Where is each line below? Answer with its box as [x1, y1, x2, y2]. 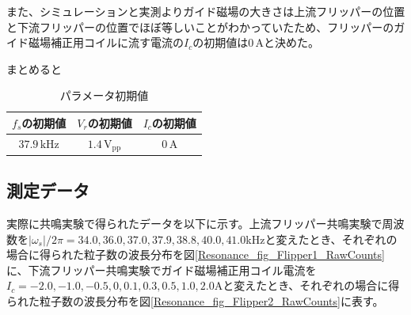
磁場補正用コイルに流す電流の [28, 34, 184, 51]
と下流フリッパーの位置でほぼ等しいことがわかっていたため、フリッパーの [6, 18, 394, 35]
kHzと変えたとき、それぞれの [245, 230, 398, 247]
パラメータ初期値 [59, 87, 149, 104]
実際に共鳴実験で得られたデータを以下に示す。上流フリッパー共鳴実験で [6, 214, 382, 231]
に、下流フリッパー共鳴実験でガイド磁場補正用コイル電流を [6, 261, 317, 278]
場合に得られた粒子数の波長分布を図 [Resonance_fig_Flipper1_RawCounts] [6, 246, 385, 263]
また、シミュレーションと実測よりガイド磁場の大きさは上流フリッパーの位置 [6, 3, 405, 19]
